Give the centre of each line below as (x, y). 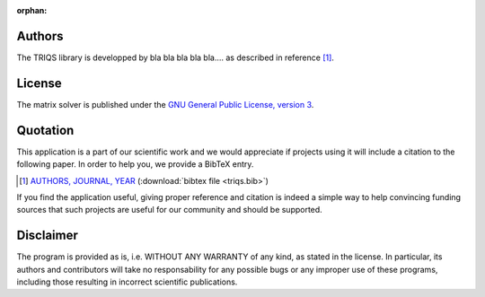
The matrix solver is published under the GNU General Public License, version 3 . (165, 104)
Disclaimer (47, 236)
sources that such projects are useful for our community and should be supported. (169, 210)
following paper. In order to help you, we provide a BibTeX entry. (135, 164)
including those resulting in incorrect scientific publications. (127, 282)
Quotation (45, 130)
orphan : (32, 10)
